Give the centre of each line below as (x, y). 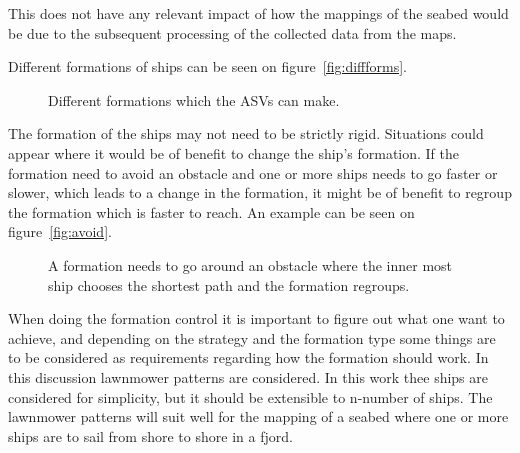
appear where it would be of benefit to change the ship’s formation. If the (234, 152)
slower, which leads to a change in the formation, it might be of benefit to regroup (260, 192)
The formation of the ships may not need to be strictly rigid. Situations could (246, 133)
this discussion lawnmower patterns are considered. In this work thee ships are (248, 376)
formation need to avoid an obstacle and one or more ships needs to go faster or (253, 172)
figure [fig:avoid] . (60, 231)
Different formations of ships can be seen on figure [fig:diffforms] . (207, 66)
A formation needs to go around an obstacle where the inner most (250, 264)
